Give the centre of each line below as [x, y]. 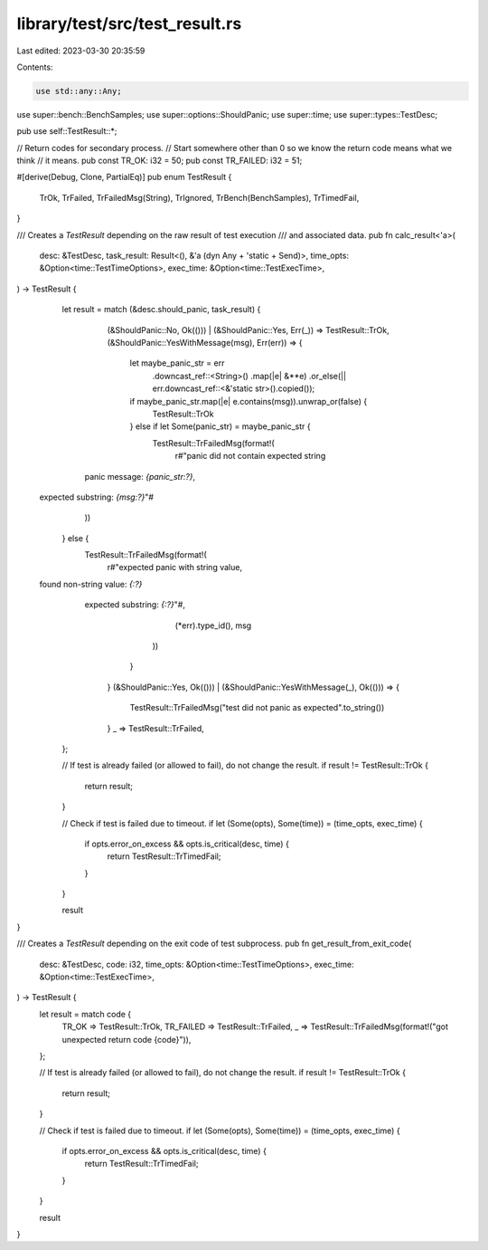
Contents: [35, 67]
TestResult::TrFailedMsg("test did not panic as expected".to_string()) [257, 708]
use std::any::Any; [79, 91]
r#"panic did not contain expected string [250, 456]
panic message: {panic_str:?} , [140, 476]
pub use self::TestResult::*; [67, 131]
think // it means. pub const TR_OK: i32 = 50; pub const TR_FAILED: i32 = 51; [160, 161]
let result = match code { [85, 1014]
